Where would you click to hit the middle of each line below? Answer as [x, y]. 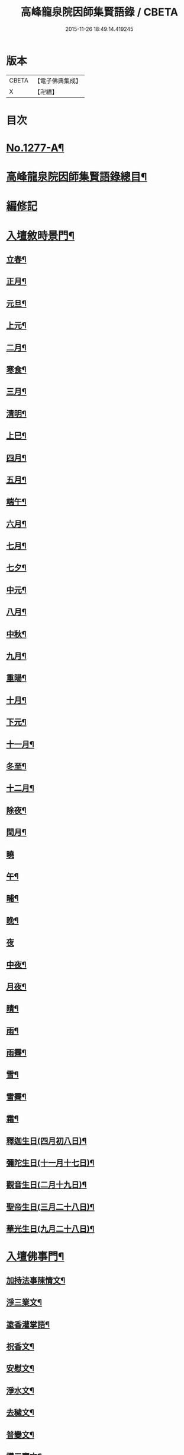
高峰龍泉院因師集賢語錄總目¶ [77, 177]
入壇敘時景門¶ [41, 236]
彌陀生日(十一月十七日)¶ [50, 1163]
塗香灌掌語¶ [28, 1324]
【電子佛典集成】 [58, 81]
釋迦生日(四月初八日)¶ [46, 1141]
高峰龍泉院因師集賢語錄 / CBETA [99, 12]
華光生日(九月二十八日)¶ [50, 1229]
